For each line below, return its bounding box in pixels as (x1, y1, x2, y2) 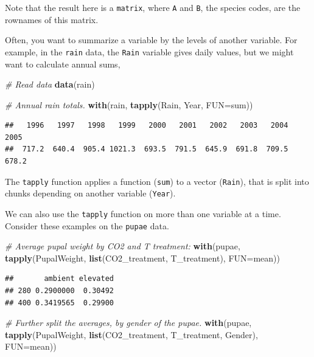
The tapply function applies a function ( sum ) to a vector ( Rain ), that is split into (5, 175, 309, 187)
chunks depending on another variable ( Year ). (5, 187, 176, 199)
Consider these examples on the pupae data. (5, 219, 169, 232)
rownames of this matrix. (5, 13, 99, 26)
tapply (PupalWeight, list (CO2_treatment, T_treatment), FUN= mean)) (5, 251, 281, 264)
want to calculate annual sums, (5, 57, 120, 70)
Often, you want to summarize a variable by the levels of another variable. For (5, 33, 298, 46)
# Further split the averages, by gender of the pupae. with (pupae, (5, 316, 252, 329)
